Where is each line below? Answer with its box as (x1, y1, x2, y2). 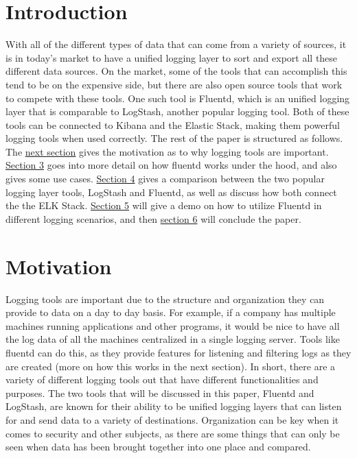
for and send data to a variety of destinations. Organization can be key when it (5, 412, 339, 426)
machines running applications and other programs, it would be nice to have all (5, 318, 340, 333)
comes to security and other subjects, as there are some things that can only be (5, 426, 340, 440)
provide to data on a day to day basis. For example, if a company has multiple (5, 305, 336, 320)
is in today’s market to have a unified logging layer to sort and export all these (5, 50, 338, 64)
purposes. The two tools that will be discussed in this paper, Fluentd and (5, 385, 314, 400)
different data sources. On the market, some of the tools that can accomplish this (5, 64, 347, 78)
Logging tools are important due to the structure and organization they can (5, 291, 325, 306)
